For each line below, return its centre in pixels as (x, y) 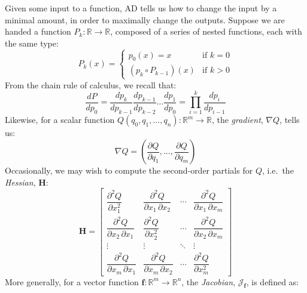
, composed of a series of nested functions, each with (206, 31)
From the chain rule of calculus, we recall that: (91, 84)
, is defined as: (272, 281)
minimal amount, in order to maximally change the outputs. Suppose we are (145, 19)
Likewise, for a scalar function (60, 120)
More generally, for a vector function (72, 281)
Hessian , (20, 182)
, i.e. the (278, 170)
